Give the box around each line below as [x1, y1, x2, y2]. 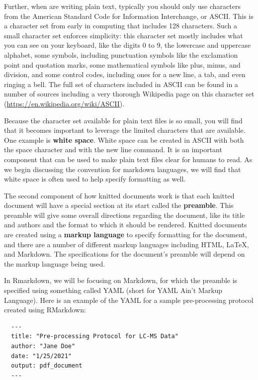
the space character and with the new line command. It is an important [4, 144, 222, 155]
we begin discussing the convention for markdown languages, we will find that [4, 164, 241, 174]
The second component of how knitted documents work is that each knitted [4, 190, 235, 200]
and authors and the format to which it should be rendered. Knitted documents [4, 219, 247, 230]
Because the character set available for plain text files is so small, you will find [4, 115, 243, 125]
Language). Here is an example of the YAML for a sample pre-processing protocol [4, 294, 254, 305]
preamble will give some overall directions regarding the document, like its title [4, 209, 245, 220]
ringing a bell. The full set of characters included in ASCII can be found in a [4, 79, 238, 89]
